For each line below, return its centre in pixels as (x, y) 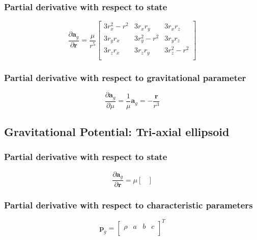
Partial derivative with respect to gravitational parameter (125, 77)
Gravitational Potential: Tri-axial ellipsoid (117, 132)
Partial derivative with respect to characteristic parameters (128, 205)
